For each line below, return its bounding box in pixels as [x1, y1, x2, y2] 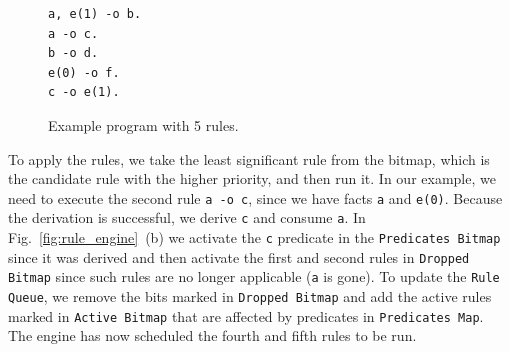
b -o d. [48, 46, 99, 61]
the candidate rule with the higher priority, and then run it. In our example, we [8, 168, 496, 189]
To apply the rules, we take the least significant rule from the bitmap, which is [8, 148, 490, 169]
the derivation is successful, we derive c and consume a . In [8, 207, 366, 228]
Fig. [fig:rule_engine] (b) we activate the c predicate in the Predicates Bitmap [8, 227, 501, 248]
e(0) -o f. [48, 65, 120, 80]
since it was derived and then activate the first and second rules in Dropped [8, 246, 470, 267]
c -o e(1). [48, 85, 120, 100]
